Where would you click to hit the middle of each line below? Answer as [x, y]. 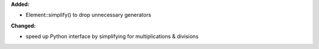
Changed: [23, 26]
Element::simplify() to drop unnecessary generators [89, 15]
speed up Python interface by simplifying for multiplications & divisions [112, 36]
